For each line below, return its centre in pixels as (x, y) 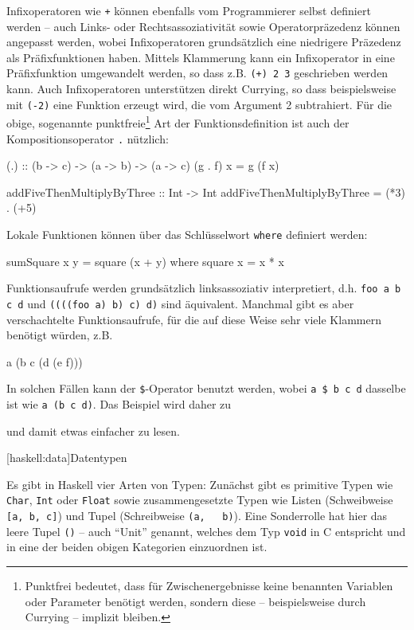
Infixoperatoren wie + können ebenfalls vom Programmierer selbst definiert (189, 10)
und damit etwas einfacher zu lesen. (93, 430)
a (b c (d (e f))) (45, 361)
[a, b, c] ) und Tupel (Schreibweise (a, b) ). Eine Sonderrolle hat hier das (197, 516)
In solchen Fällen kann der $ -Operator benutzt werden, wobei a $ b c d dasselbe (206, 388)
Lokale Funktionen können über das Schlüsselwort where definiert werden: (187, 235)
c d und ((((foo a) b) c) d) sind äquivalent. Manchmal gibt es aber (180, 303)
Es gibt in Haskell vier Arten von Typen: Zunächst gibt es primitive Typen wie (200, 484)
